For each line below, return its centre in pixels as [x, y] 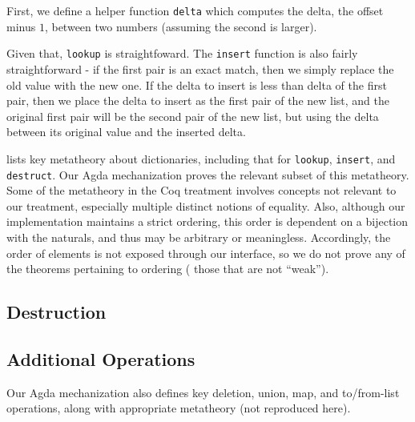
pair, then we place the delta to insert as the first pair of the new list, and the [198, 100]
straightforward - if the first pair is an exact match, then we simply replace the [200, 68]
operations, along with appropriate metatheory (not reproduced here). [179, 408]
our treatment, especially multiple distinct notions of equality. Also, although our [206, 205]
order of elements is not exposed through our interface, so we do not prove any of [206, 253]
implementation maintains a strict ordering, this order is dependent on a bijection [207, 221]
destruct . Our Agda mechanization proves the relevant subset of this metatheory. [208, 174]
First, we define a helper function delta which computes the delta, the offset [195, 10]
